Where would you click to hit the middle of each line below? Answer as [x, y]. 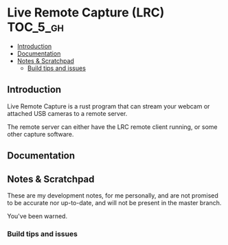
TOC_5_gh [35, 27]
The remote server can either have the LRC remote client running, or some [112, 127]
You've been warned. [37, 216]
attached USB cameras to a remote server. [67, 113]
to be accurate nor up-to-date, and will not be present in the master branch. [114, 202]
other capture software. [41, 134]
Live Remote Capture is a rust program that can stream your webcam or [109, 106]
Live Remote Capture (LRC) [86, 13]
